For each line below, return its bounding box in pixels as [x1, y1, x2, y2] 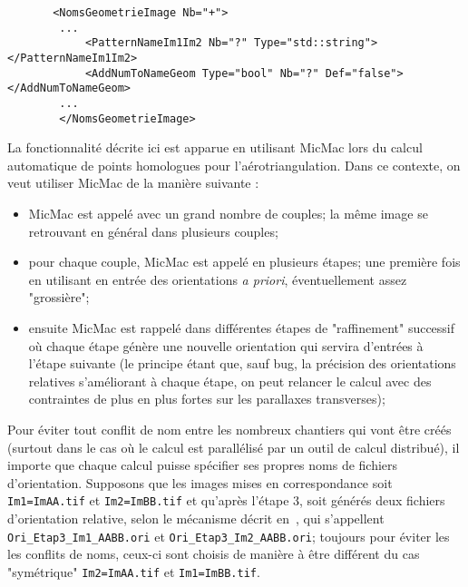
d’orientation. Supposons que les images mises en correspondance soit [7, 473, 393, 492]
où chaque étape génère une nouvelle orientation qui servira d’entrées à [28, 336, 424, 355]
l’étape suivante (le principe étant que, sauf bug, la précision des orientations [28, 354, 456, 373]
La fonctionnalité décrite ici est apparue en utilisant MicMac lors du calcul [7, 138, 423, 157]
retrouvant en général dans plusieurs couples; [28, 221, 278, 240]
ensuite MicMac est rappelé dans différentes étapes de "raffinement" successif [28, 318, 455, 337]
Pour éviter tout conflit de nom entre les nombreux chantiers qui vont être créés [7, 419, 452, 438]
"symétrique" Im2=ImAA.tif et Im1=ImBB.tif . [7, 562, 260, 581]
